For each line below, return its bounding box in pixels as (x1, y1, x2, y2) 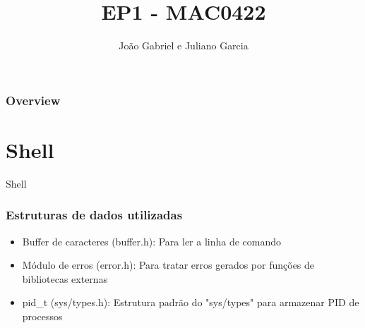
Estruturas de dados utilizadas (6, 206, 183, 224)
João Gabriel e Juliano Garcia (119, 38, 249, 53)
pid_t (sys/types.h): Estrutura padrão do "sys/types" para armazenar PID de (22, 295, 359, 310)
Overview (6, 91, 61, 109)
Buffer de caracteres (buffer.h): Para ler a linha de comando (22, 233, 282, 248)
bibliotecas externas (22, 271, 108, 286)
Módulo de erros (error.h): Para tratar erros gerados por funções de (22, 257, 315, 272)
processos (22, 308, 63, 323)
